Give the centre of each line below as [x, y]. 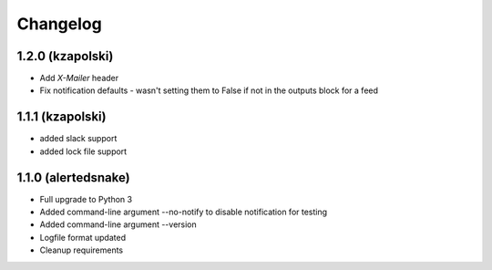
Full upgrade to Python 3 [86, 199]
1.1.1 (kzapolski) [61, 117]
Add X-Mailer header [79, 78]
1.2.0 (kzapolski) [65, 56]
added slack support [78, 139]
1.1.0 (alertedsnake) [74, 177]
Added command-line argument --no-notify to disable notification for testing [184, 212]
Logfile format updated [83, 237]
